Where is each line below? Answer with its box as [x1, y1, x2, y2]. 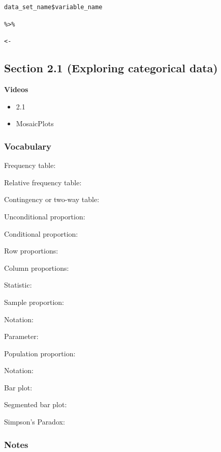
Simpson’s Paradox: [4, 416, 65, 427]
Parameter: [4, 331, 39, 342]
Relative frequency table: [4, 177, 82, 187]
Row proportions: [4, 245, 58, 256]
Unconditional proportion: [4, 211, 85, 221]
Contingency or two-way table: [4, 194, 100, 205]
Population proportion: [4, 348, 76, 358]
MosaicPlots [16, 118, 54, 129]
